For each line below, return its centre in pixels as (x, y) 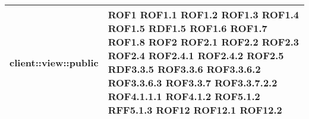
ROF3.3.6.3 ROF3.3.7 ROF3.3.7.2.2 (193, 83)
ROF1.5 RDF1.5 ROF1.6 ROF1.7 (187, 28)
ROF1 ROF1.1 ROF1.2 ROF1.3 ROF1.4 (203, 15)
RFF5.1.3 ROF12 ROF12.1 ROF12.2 (195, 110)
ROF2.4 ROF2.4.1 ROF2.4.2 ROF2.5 (196, 55)
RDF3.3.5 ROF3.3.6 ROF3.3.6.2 (184, 69)
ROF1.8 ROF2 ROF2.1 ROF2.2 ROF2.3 (203, 42)
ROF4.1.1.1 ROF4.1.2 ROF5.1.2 (184, 96)
